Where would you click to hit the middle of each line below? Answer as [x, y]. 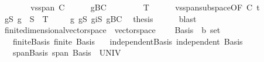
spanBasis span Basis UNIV [67, 52]
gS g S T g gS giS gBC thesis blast [100, 18]
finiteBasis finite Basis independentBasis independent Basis [128, 41]
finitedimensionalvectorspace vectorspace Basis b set [112, 30]
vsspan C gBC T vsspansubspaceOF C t [145, 7]
